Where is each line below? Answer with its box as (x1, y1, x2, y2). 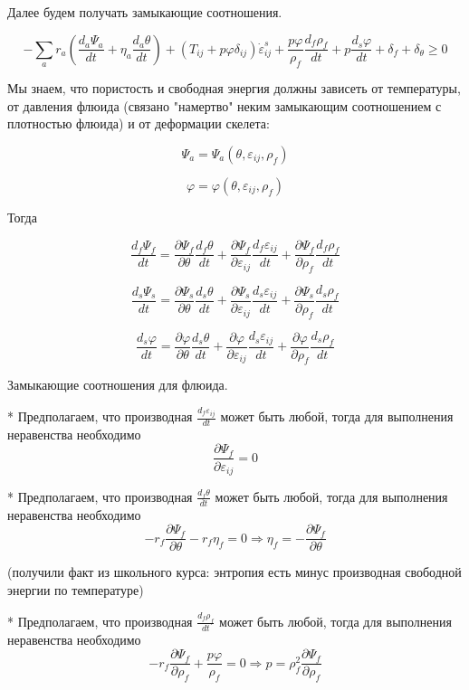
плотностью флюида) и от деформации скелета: (7, 114, 270, 133)
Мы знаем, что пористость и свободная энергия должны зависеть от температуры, (7, 79, 461, 98)
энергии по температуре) (7, 581, 144, 600)
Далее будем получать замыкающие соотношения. (7, 3, 282, 21)
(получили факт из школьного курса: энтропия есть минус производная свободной (7, 562, 462, 581)
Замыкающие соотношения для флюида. (7, 375, 228, 394)
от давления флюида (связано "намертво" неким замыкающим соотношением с (7, 96, 442, 115)
